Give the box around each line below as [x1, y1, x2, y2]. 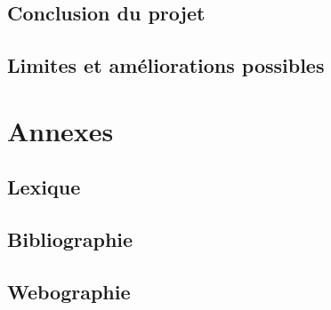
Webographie [7, 277, 131, 305]
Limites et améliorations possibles [7, 52, 325, 79]
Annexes [7, 112, 114, 148]
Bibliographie [7, 226, 133, 253]
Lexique [7, 173, 81, 201]
